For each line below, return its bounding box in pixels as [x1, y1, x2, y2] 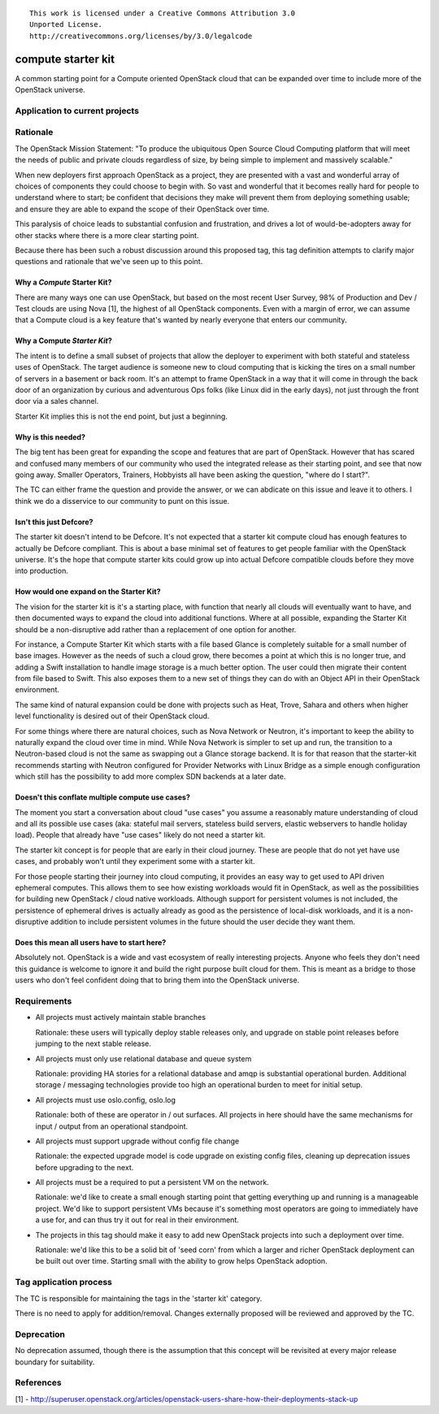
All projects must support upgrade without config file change [35, 1136, 240, 1146]
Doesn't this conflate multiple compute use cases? [15, 792, 191, 802]
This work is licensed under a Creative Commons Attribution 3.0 [29, 9, 296, 18]
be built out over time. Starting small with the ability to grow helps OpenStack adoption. [35, 1256, 328, 1266]
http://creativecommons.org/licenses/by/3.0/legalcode [29, 31, 253, 41]
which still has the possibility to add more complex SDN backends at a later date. [15, 772, 286, 782]
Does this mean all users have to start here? [15, 938, 167, 948]
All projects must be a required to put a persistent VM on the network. [35, 1178, 270, 1187]
